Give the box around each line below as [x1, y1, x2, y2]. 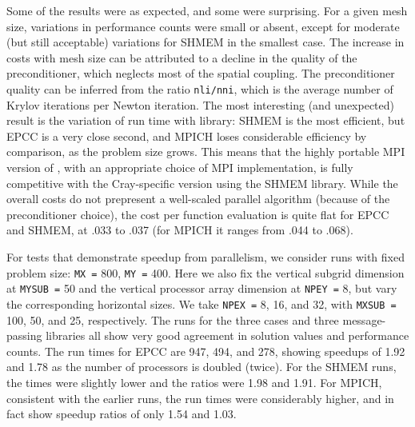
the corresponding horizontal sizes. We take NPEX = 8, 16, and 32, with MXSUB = [6, 295, 397, 312]
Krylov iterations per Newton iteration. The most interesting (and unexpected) [6, 96, 395, 113]
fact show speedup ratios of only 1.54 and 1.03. [6, 405, 237, 422]
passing [6, 327, 42, 344]
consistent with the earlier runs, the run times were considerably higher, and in [6, 389, 394, 406]
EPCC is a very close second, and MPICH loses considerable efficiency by [6, 127, 367, 144]
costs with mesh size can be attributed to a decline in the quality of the [6, 49, 357, 66]
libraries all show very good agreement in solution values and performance [46, 327, 409, 344]
